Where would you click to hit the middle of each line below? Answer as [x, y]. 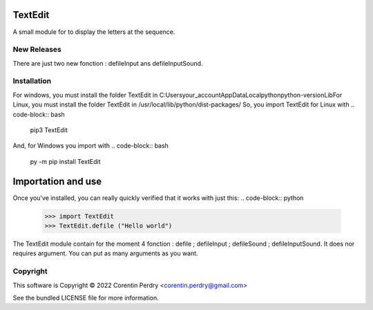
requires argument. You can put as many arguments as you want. [105, 253]
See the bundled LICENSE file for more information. [86, 298]
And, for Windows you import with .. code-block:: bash [91, 146]
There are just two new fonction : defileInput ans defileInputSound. [108, 63]
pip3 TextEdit [49, 130]
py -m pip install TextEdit [65, 161]
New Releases [37, 50]
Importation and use [57, 181]
